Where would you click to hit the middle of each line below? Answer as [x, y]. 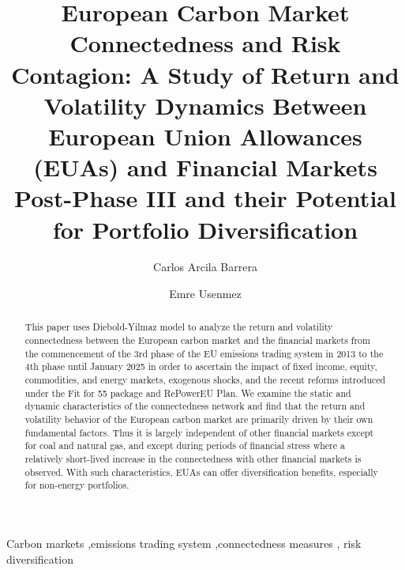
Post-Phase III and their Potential [205, 198]
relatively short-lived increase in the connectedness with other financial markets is [193, 458]
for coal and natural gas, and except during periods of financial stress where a [185, 445]
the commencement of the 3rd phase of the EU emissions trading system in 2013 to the [204, 353]
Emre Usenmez [205, 294]
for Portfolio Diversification [205, 229]
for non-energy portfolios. [77, 485]
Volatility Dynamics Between [205, 105]
